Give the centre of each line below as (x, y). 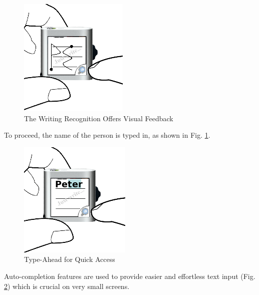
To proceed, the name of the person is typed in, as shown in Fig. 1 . (107, 135)
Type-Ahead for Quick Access (70, 259)
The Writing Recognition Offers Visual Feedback (99, 118)
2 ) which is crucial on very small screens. (67, 286)
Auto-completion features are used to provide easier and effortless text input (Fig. (130, 276)
